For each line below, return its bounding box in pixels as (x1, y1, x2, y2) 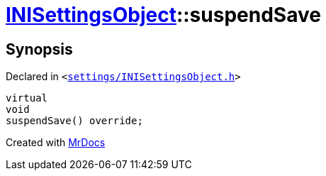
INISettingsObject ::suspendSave (6, 3, 321, 27)
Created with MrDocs (6, 136, 106, 149)
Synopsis (6, 40, 73, 58)
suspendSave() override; (6, 115, 143, 127)
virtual (6, 92, 48, 104)
